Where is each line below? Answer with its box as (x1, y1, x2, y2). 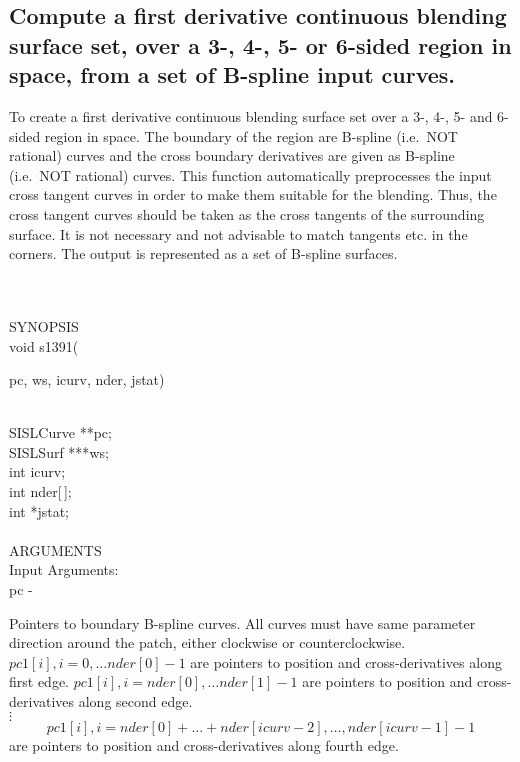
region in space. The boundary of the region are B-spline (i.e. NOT (44, 125, 458, 146)
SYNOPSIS (9, 315, 79, 336)
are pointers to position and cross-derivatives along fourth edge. (9, 734, 399, 755)
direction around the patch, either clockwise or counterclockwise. (9, 632, 406, 653)
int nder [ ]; (9, 481, 72, 502)
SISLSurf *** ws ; (9, 441, 109, 462)
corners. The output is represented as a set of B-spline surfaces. (9, 243, 398, 264)
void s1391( (9, 335, 79, 356)
